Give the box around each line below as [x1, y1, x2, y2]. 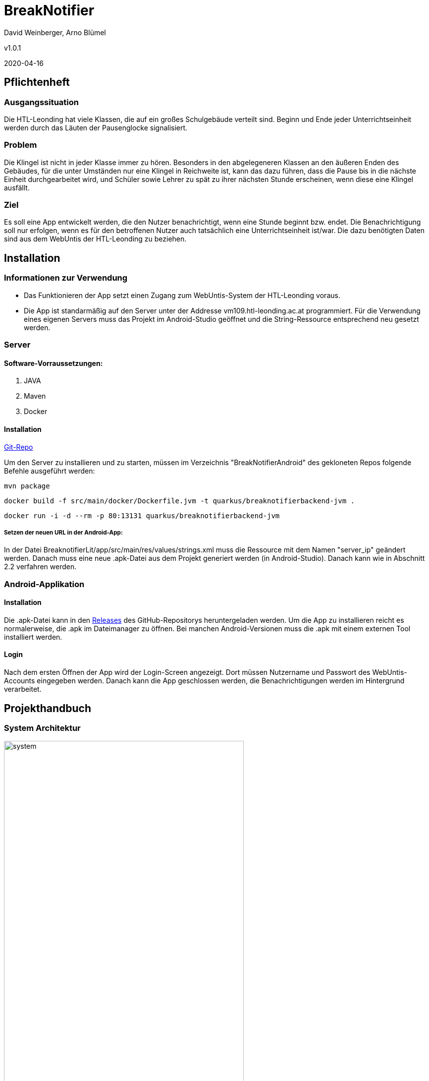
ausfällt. [4, 183, 30, 192]
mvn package [4, 481, 50, 490]
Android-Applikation [4, 579, 85, 589]
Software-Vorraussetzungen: [4, 359, 103, 367]
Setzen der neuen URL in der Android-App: [4, 529, 123, 536]
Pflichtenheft [4, 76, 70, 89]
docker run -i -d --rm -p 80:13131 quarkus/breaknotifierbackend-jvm [4, 511, 280, 520]
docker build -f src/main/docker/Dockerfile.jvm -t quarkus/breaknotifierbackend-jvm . [4, 496, 355, 505]
